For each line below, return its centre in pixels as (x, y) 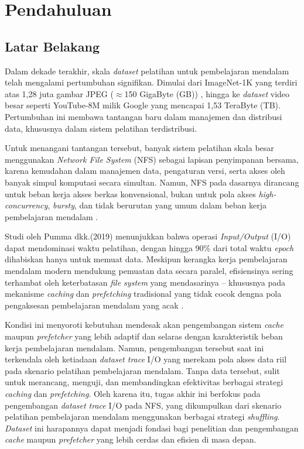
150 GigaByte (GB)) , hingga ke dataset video (207, 93)
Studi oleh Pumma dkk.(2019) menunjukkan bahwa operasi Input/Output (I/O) (148, 236)
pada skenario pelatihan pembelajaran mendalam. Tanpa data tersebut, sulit (142, 370)
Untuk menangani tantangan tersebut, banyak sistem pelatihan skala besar (139, 148)
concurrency (26, 205)
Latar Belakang (52, 46)
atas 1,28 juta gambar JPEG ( (59, 93)
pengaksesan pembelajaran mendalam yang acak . (94, 305)
